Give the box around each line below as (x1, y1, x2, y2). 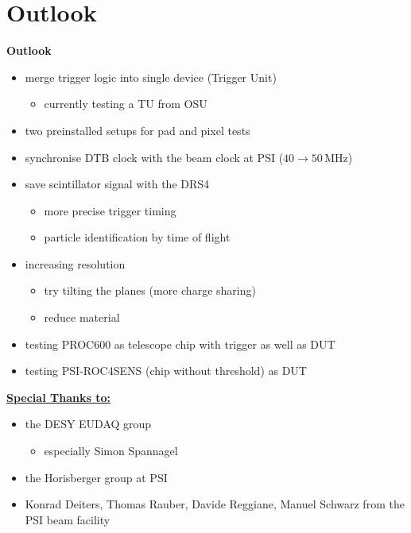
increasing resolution (25, 255, 126, 272)
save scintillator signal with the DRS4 (25, 176, 210, 192)
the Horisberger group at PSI (25, 469, 168, 485)
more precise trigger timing (44, 202, 176, 218)
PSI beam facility (25, 511, 111, 527)
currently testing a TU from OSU (44, 95, 207, 112)
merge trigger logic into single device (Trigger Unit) (25, 68, 277, 85)
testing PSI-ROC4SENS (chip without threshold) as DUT (25, 362, 307, 379)
